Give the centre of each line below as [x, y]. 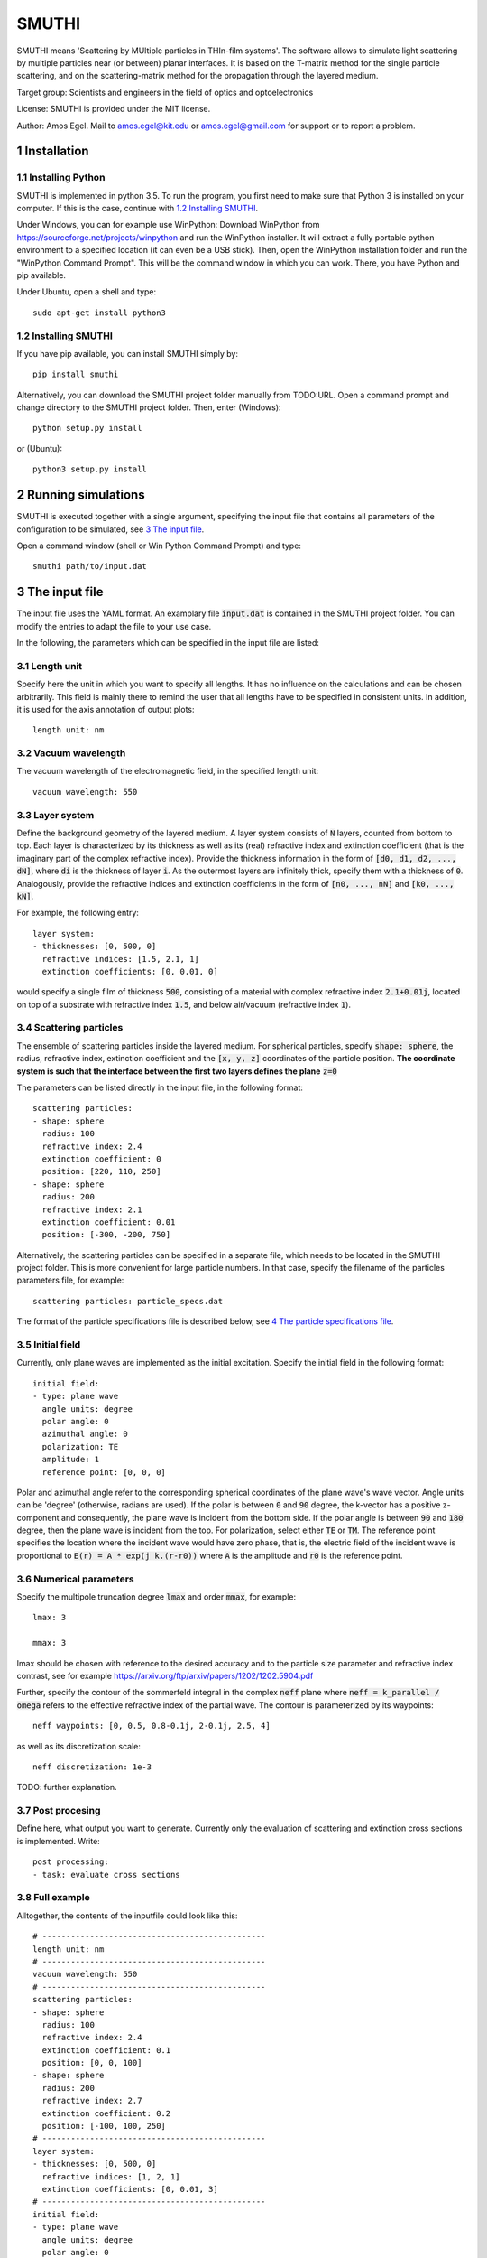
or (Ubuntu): [40, 448]
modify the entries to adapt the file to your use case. [114, 626]
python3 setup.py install [90, 469]
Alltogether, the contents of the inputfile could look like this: [127, 1916]
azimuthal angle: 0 [85, 1434]
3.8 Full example [53, 1898]
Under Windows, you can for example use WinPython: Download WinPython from [168, 225]
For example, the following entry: [78, 913]
